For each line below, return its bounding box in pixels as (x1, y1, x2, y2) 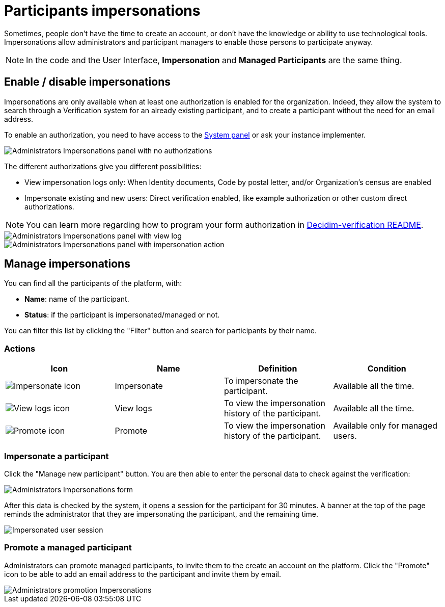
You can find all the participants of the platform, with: (4, 279, 182, 288)
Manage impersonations (4, 257, 130, 271)
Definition (258, 363, 297, 374)
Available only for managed (333, 420, 438, 431)
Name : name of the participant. (24, 295, 129, 304)
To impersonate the (224, 376, 298, 386)
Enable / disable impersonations (4, 75, 171, 89)
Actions (4, 343, 36, 354)
